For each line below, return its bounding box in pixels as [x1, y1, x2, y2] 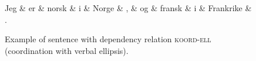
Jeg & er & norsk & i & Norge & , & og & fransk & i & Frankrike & [5, 2, 252, 13]
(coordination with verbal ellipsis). [5, 44, 129, 56]
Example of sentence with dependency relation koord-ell [5, 33, 211, 45]
